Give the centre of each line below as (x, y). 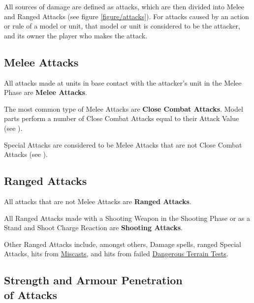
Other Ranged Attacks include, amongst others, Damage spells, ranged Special (123, 244)
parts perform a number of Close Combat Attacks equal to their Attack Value (122, 118)
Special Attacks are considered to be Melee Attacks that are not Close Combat (123, 144)
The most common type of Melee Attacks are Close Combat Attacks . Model (124, 108)
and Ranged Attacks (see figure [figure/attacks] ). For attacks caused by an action (127, 16)
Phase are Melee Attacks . (46, 92)
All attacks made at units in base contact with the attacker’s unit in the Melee (123, 82)
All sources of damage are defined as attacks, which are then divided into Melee (124, 6)
